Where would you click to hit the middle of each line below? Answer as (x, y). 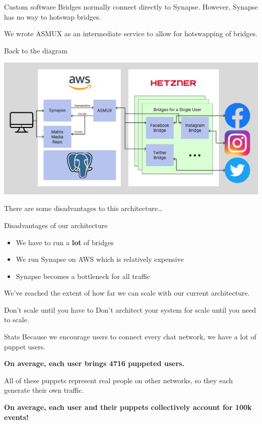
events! (16, 417)
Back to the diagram (36, 50)
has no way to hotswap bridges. (53, 16)
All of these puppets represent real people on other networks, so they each (118, 380)
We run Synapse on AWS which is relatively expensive (100, 259)
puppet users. (25, 346)
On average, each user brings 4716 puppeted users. (94, 363)
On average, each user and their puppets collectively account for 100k (128, 407)
